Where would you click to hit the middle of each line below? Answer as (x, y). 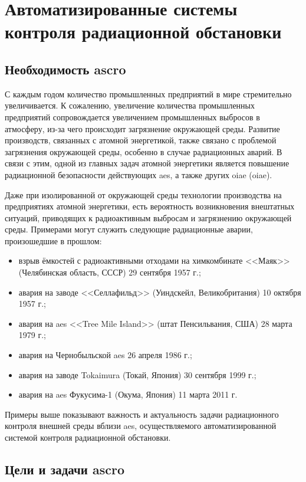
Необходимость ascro (65, 69)
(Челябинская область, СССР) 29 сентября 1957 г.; (110, 272)
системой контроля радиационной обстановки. (88, 437)
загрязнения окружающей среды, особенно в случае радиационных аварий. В (144, 151)
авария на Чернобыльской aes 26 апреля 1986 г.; (105, 355)
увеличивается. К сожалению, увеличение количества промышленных (130, 105)
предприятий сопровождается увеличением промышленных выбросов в (132, 117)
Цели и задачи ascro (65, 469)
